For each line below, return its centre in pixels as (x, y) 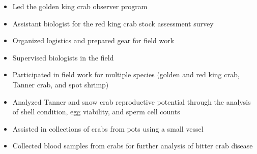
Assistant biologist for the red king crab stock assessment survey (113, 23)
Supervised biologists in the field (63, 57)
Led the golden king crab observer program (80, 6)
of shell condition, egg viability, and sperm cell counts (96, 112)
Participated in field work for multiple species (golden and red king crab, (126, 74)
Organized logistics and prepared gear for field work (93, 40)
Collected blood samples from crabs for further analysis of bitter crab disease (133, 146)
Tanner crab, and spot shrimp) (61, 84)
